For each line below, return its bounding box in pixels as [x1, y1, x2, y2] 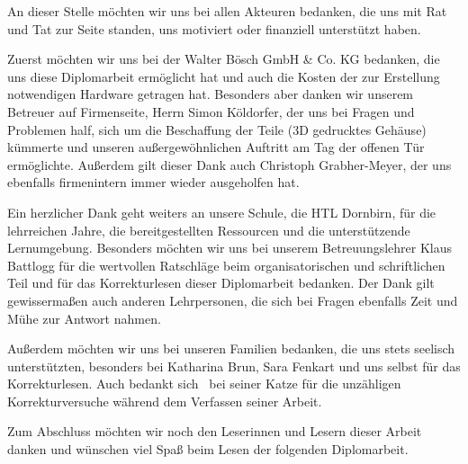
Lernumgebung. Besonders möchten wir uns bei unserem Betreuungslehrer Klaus [7, 238, 453, 257]
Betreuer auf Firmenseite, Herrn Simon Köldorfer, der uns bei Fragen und [7, 102, 415, 120]
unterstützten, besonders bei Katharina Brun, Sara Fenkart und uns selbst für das [7, 356, 461, 375]
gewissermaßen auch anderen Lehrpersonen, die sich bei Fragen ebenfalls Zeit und [7, 290, 458, 309]
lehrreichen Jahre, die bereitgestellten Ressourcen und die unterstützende [7, 220, 410, 239]
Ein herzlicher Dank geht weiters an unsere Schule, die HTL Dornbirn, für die [7, 202, 436, 221]
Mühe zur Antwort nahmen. [7, 308, 161, 327]
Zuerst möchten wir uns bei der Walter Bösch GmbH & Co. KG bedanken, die [7, 49, 440, 68]
